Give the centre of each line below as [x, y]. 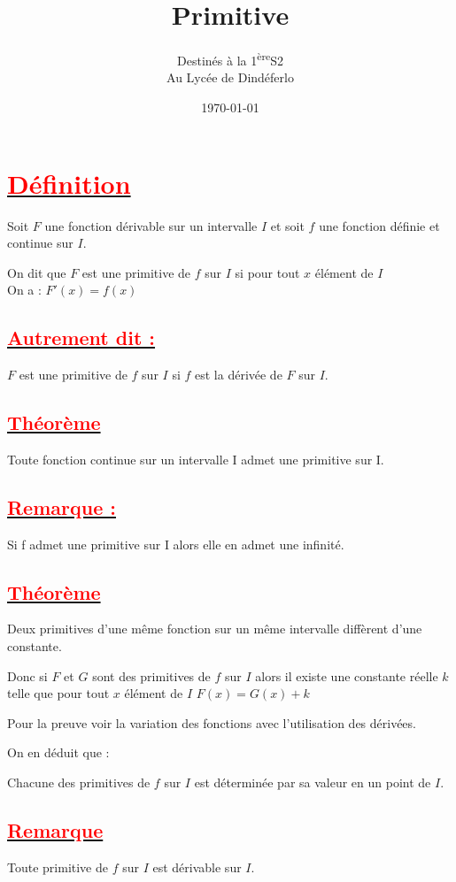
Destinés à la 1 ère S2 [230, 59]
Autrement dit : [81, 337]
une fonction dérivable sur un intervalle [151, 225]
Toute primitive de [58, 867]
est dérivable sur [197, 867]
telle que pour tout [58, 693]
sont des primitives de [151, 675]
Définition [69, 183]
